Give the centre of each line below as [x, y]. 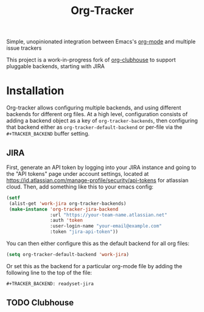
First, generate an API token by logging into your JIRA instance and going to [101, 167]
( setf [13, 198]
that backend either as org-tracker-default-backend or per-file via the [94, 127]
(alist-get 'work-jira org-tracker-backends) [68, 203]
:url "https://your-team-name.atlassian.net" [108, 215]
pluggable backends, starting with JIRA [55, 66]
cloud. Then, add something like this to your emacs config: [80, 187]
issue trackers [24, 48]
